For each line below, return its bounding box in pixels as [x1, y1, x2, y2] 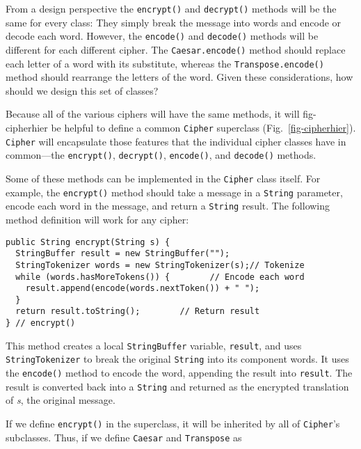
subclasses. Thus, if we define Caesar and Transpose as [6, 430, 242, 444]
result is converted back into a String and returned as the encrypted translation [6, 379, 349, 393]
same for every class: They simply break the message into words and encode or [6, 15, 342, 29]
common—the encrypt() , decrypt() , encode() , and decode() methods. [6, 148, 316, 162]
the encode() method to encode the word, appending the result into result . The [6, 365, 353, 380]
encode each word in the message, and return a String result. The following [6, 198, 330, 213]
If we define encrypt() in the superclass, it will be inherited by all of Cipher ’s [6, 416, 340, 430]
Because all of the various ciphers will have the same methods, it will [6, 107, 300, 121]
